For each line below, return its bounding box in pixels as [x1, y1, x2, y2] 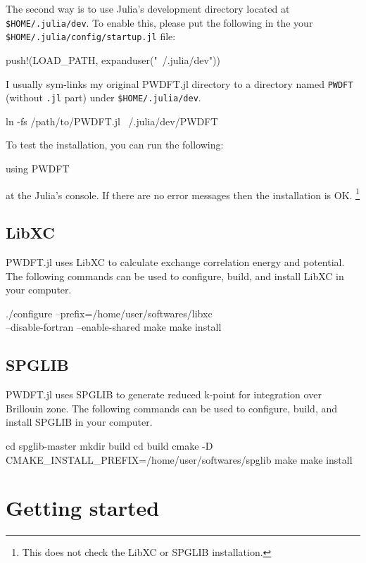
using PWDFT [6, 161, 70, 175]
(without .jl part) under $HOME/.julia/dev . [6, 90, 201, 105]
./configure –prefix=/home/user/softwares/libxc [6, 305, 213, 320]
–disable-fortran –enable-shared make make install [6, 320, 222, 334]
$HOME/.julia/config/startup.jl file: [6, 29, 176, 44]
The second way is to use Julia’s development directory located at [6, 1, 290, 15]
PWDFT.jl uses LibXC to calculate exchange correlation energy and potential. [6, 255, 345, 270]
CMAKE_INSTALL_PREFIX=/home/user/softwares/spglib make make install [6, 452, 353, 467]
